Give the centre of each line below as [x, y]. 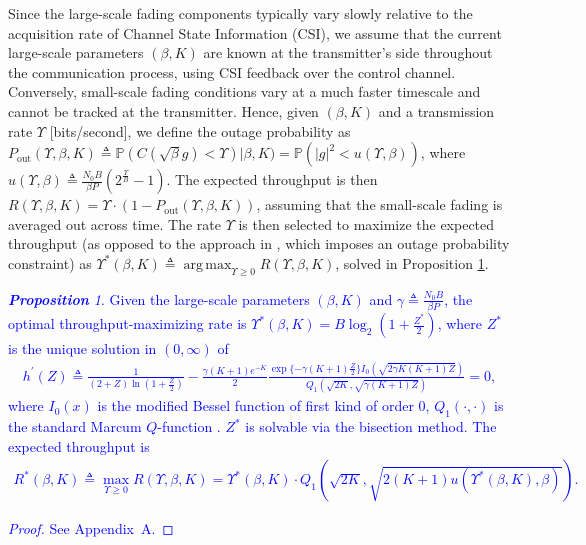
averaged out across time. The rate [114, 223]
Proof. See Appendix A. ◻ [91, 528]
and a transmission [436, 110]
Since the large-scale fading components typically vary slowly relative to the [240, 13]
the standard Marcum [75, 426]
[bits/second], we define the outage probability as [200, 130]
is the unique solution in [82, 348]
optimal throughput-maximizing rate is [127, 323]
